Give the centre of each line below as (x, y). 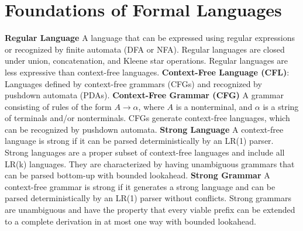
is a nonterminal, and (214, 106)
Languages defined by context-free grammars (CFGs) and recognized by (133, 83)
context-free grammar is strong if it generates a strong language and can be (140, 186)
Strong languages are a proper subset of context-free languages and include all (145, 152)
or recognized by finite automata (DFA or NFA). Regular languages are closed (145, 49)
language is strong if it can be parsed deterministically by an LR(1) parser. (139, 141)
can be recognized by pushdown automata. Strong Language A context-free (144, 129)
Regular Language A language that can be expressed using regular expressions (150, 38)
